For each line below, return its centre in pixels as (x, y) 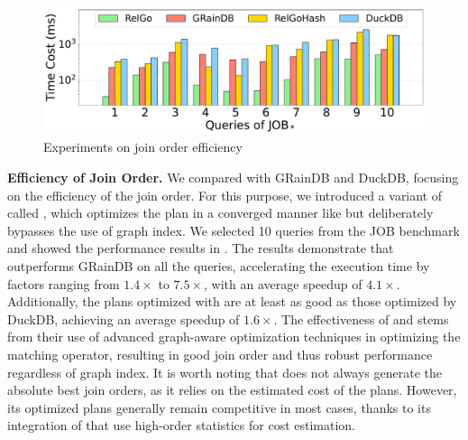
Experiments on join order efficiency (143, 147)
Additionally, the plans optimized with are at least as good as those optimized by (232, 301)
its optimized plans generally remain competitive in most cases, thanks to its (219, 407)
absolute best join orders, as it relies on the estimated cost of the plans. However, (232, 390)
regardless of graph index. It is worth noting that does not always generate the (225, 372)
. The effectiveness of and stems (361, 318)
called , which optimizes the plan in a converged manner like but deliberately (220, 213)
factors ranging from (64, 283)
